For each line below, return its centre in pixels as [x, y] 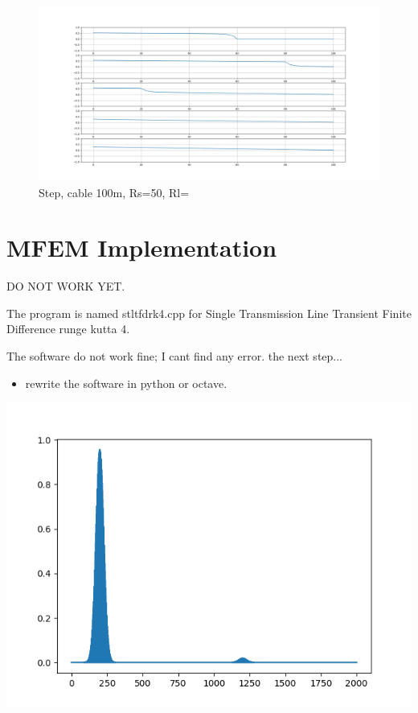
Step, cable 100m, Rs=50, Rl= [114, 192]
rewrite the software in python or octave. [126, 383]
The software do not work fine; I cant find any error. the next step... [175, 356]
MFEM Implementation [142, 247]
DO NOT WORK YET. [66, 286]
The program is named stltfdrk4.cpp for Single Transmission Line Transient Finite [209, 313]
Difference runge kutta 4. [68, 329]
